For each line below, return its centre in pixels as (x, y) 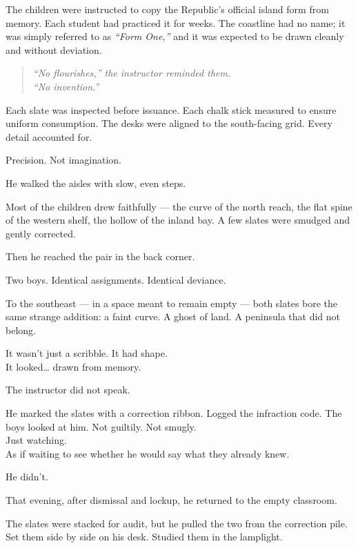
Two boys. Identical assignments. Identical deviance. (116, 279)
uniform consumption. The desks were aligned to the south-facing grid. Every (169, 123)
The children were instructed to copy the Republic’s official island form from (167, 9)
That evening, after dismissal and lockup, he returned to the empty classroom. (171, 500)
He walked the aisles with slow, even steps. (96, 183)
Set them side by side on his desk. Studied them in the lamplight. (144, 537)
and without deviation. (54, 49)
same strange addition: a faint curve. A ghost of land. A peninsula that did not (173, 316)
